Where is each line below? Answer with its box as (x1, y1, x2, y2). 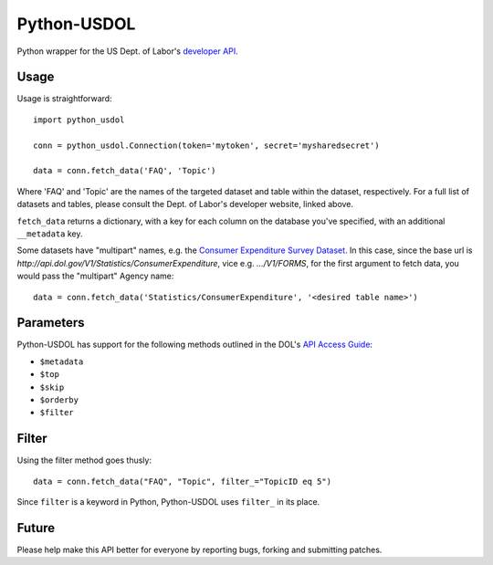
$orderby (39, 395, 79, 405)
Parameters (16, 315, 85, 330)
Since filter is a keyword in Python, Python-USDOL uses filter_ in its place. (16, 497, 320, 507)
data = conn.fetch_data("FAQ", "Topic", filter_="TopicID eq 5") (33, 476, 332, 487)
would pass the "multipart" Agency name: (16, 270, 174, 282)
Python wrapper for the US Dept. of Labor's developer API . (16, 46, 239, 57)
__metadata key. (16, 228, 83, 239)
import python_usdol (33, 114, 125, 125)
